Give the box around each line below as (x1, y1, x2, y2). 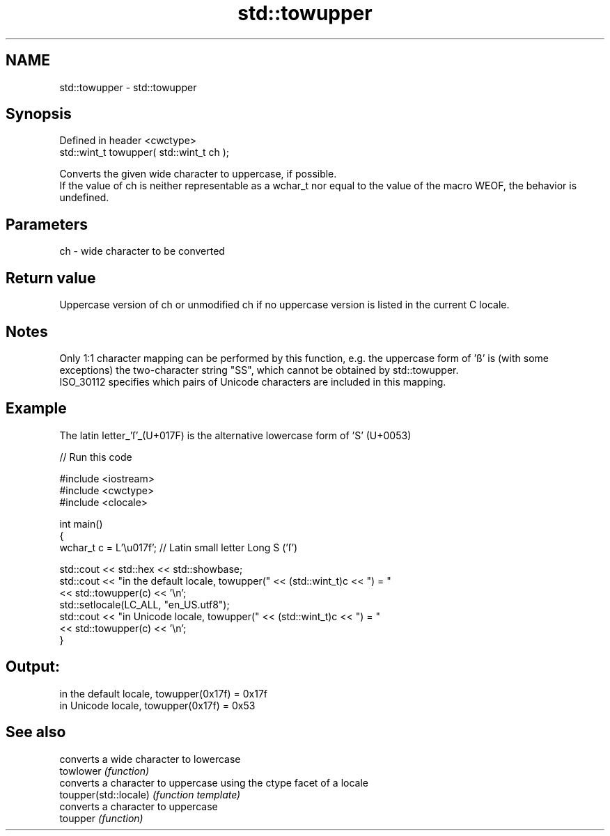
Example (6, 400, 67, 418)
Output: (6, 658, 60, 676)
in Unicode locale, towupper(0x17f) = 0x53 (59, 699, 256, 711)
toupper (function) (59, 812, 143, 824)
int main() (59, 517, 103, 530)
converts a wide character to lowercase (59, 752, 241, 765)
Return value (6, 269, 96, 287)
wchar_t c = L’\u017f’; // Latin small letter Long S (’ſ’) (59, 541, 298, 553)
